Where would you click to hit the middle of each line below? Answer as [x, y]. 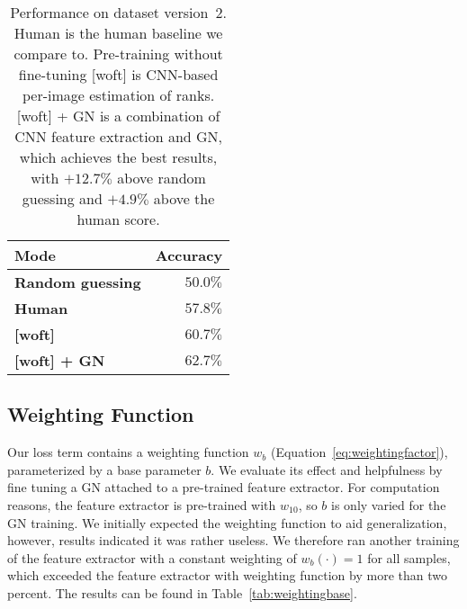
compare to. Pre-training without [118, 54]
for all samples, [409, 557]
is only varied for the [389, 504]
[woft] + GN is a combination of [118, 116]
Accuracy [189, 255]
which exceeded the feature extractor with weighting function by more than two [227, 575]
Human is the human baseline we [118, 33]
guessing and [62, 198]
